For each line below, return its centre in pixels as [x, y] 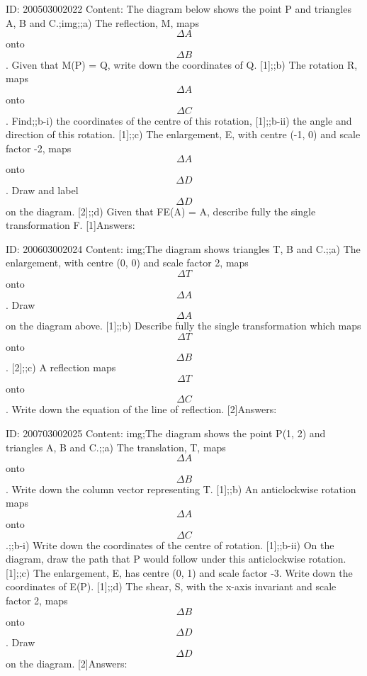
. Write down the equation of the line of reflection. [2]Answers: [141, 409]
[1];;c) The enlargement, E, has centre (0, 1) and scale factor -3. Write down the [179, 572]
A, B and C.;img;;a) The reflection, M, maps [102, 22]
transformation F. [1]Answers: [70, 225]
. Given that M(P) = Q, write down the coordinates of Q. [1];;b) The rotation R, [182, 64]
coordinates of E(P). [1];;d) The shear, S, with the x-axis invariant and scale [171, 586]
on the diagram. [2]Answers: [67, 663]
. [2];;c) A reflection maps [61, 367]
